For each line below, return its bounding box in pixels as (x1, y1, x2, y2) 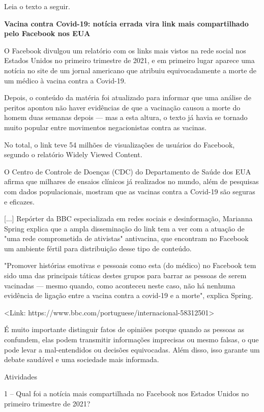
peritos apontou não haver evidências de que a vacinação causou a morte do (4, 102, 241, 112)
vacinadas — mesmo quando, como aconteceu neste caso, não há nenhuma (4, 280, 236, 290)
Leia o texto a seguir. (4, 1, 70, 11)
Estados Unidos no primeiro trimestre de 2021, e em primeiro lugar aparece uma (4, 55, 255, 66)
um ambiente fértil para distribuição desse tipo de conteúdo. (4, 243, 192, 253)
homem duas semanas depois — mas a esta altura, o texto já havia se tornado (4, 112, 248, 123)
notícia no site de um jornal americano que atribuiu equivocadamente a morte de (4, 65, 257, 75)
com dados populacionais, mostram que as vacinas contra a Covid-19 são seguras (4, 186, 255, 196)
